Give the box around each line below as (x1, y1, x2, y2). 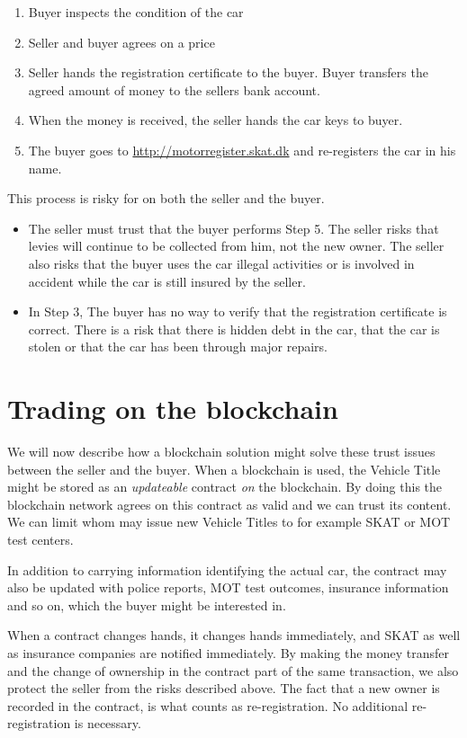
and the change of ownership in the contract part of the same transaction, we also (7, 661, 459, 680)
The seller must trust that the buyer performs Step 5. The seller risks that (28, 218, 439, 237)
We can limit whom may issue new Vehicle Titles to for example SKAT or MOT (7, 512, 451, 531)
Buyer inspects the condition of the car (28, 3, 244, 21)
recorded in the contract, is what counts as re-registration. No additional (7, 696, 409, 715)
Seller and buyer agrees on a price (28, 32, 215, 51)
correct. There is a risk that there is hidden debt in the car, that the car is (28, 319, 440, 338)
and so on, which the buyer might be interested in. (7, 595, 286, 614)
